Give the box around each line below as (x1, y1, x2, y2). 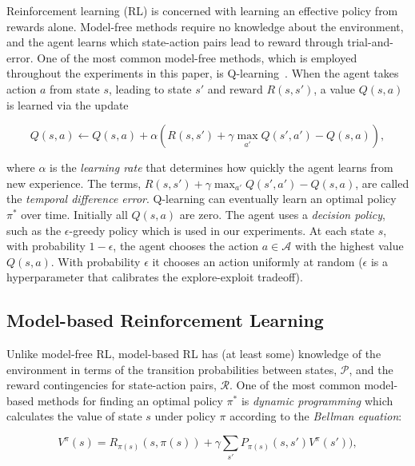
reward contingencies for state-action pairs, (6, 376, 217, 393)
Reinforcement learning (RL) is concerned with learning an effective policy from (6, 2, 398, 18)
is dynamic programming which (241, 392, 393, 408)
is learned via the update (6, 96, 129, 113)
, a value (313, 80, 355, 97)
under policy (154, 408, 216, 424)
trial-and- (347, 34, 393, 50)
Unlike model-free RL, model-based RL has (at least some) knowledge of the (6, 345, 381, 362)
